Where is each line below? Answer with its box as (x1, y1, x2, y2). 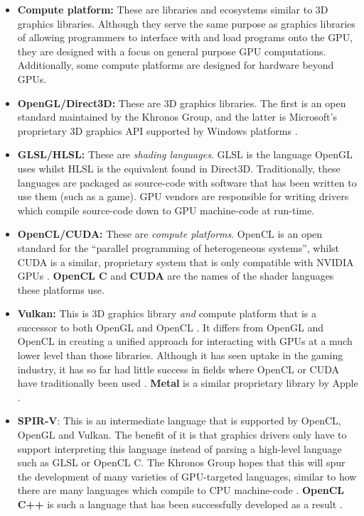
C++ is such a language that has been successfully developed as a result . (17, 497, 343, 511)
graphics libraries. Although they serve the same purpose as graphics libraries (17, 16, 355, 31)
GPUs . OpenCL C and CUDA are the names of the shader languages (17, 268, 334, 283)
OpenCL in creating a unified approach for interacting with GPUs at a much (17, 334, 353, 348)
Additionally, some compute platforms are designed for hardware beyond (17, 57, 334, 72)
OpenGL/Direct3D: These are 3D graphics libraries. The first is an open (17, 95, 346, 110)
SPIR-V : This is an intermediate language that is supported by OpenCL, (17, 413, 341, 428)
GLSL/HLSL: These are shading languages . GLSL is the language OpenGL (17, 147, 353, 162)
